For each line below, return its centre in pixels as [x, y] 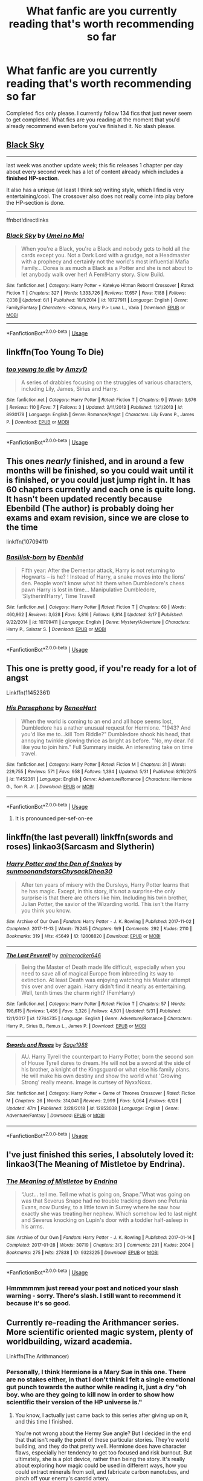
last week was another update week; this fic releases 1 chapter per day [95, 165]
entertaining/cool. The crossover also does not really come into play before [100, 196]
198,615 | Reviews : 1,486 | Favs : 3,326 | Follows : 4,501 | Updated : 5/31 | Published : [94, 1011]
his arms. [32, 1227]
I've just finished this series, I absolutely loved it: [100, 1155]
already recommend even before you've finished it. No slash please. [91, 126]
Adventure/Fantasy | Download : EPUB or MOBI [55, 1116]
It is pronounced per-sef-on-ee [54, 818]
